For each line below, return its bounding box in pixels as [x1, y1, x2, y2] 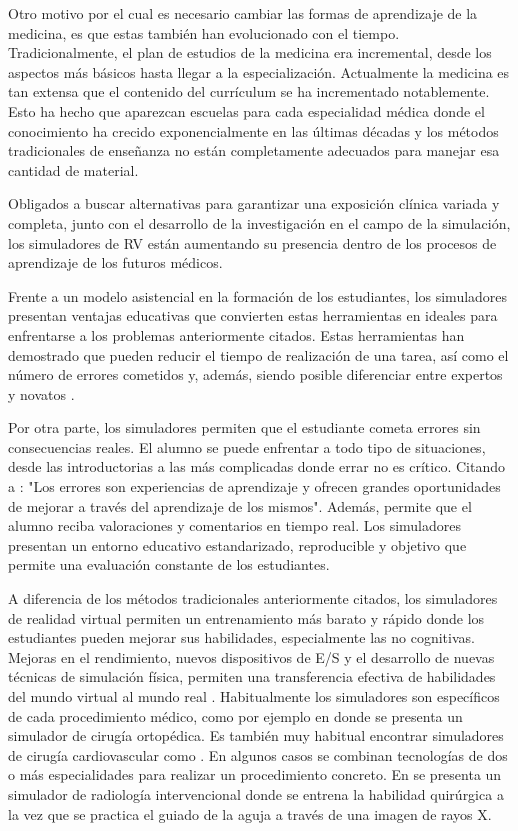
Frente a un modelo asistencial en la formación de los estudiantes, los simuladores [8, 285, 508, 306]
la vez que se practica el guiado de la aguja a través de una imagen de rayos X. [8, 803, 492, 824]
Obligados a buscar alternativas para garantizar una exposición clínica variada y [8, 193, 500, 214]
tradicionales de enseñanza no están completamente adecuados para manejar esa [8, 140, 500, 161]
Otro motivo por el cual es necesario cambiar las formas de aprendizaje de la [8, 3, 478, 23]
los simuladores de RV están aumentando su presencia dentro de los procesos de [8, 232, 497, 253]
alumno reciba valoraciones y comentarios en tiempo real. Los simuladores [8, 515, 462, 536]
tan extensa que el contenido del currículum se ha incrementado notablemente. [8, 81, 490, 102]
